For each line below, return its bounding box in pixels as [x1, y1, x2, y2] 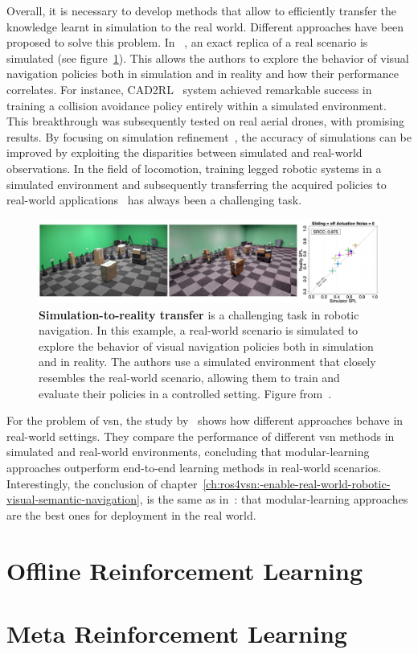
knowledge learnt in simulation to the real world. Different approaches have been [6, 18, 404, 35]
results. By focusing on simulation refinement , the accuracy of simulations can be [6, 128, 412, 145]
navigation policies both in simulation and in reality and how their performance [6, 65, 400, 82]
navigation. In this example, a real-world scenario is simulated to [39, 322, 359, 339]
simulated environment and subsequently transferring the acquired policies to [6, 175, 387, 192]
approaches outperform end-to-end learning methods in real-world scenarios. [6, 459, 382, 475]
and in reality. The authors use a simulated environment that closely [39, 353, 376, 370]
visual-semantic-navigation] [6, 491, 140, 508]
